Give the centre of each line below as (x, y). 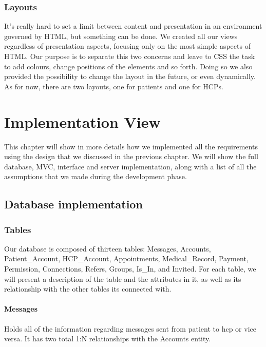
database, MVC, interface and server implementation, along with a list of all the (130, 166)
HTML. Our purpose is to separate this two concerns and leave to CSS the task (130, 56)
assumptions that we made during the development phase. (96, 176)
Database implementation (73, 204)
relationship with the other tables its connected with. (88, 289)
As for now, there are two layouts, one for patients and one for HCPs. (114, 86)
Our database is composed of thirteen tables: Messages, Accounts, (108, 248)
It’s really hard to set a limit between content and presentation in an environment (133, 26)
